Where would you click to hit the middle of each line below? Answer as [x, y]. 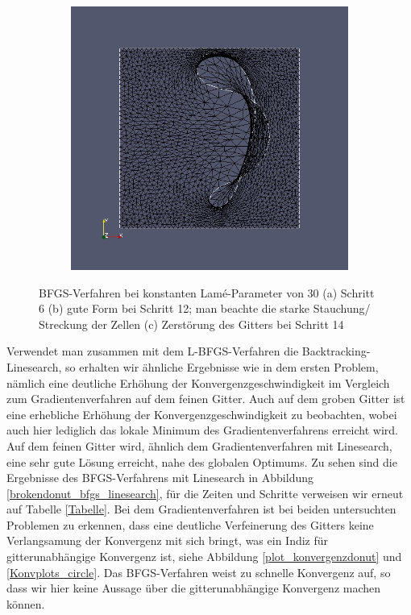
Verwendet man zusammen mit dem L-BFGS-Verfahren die [153, 351]
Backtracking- [336, 351]
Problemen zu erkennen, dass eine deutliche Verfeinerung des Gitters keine [190, 524]
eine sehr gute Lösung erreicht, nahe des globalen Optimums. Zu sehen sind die [202, 461]
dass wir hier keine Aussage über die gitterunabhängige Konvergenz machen [194, 588]
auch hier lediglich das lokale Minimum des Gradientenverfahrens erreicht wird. [202, 430]
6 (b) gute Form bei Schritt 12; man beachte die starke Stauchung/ [205, 308]
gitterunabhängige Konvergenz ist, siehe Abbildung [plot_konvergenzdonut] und [204, 557]
